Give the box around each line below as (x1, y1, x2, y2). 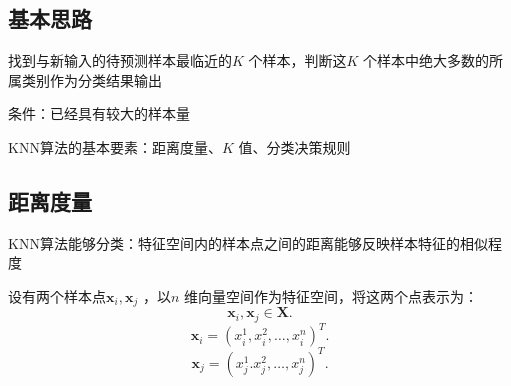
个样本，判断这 (248, 50, 347, 71)
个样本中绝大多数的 (363, 50, 490, 71)
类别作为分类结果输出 (21, 69, 162, 90)
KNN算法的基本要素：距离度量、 (8, 136, 222, 157)
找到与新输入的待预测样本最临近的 (8, 50, 232, 71)
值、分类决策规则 (238, 136, 351, 157)
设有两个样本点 (8, 285, 106, 306)
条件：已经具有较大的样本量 (8, 103, 190, 124)
